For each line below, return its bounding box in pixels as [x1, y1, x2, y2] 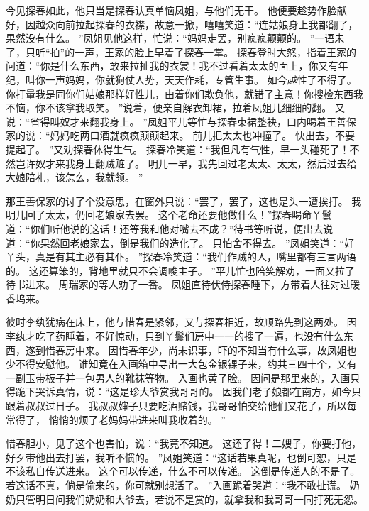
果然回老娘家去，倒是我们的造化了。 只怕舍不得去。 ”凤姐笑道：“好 [40, 235, 355, 250]
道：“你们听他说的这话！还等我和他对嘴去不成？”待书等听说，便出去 [6, 221, 324, 236]
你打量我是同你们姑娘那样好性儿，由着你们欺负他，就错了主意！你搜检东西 [6, 86, 353, 101]
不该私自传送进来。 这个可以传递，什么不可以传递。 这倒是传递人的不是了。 [6, 463, 360, 478]
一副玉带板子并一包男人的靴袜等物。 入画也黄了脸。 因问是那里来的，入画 [6, 370, 351, 385]
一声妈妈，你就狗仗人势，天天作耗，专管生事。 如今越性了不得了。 [45, 72, 357, 87]
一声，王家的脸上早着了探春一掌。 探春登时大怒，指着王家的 [75, 44, 356, 59]
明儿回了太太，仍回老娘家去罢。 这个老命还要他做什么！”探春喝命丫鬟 [6, 207, 332, 222]
